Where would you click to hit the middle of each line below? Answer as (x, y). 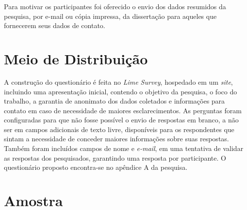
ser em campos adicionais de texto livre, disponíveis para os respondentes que (119, 129)
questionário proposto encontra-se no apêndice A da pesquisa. (96, 167)
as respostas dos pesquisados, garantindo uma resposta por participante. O (115, 157)
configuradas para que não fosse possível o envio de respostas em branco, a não (121, 120)
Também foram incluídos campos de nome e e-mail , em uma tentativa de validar (124, 148)
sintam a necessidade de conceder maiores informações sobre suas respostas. (116, 139)
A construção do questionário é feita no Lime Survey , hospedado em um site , (118, 82)
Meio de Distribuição (76, 58)
